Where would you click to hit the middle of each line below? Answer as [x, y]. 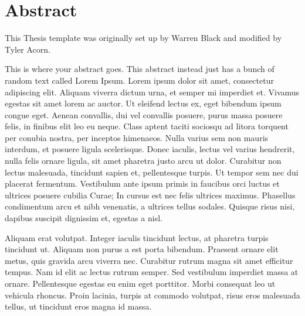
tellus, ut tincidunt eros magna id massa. [78, 306]
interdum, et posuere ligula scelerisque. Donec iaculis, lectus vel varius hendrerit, [150, 149]
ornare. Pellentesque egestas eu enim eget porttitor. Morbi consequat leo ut [140, 283]
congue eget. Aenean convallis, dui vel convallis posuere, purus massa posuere [144, 114]
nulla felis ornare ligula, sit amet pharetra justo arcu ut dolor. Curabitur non [143, 161]
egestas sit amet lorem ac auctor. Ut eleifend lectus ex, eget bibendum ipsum [143, 103]
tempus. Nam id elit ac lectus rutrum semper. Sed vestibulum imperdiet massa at [152, 272]
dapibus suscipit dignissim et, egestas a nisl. [84, 218]
